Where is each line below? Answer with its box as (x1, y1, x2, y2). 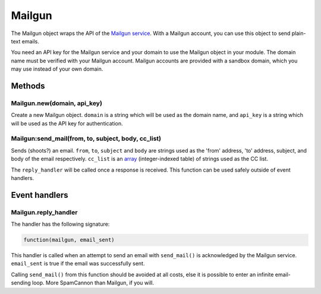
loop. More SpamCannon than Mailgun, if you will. (32, 279, 155, 286)
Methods (11, 81, 45, 91)
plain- (291, 30, 306, 37)
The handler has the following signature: (11, 220, 110, 228)
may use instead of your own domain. (11, 65, 103, 72)
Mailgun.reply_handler (11, 208, 78, 216)
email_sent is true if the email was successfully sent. (11, 260, 145, 267)
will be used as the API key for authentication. (11, 119, 123, 127)
